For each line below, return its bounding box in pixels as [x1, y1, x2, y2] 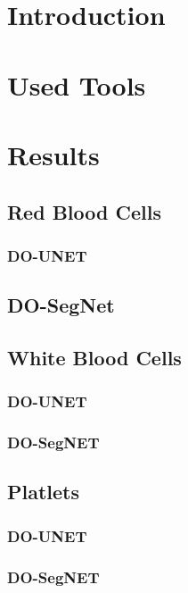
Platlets [7, 478, 80, 505]
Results [7, 136, 100, 172]
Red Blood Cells [7, 197, 161, 225]
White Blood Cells [7, 343, 182, 371]
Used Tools [7, 66, 146, 103]
